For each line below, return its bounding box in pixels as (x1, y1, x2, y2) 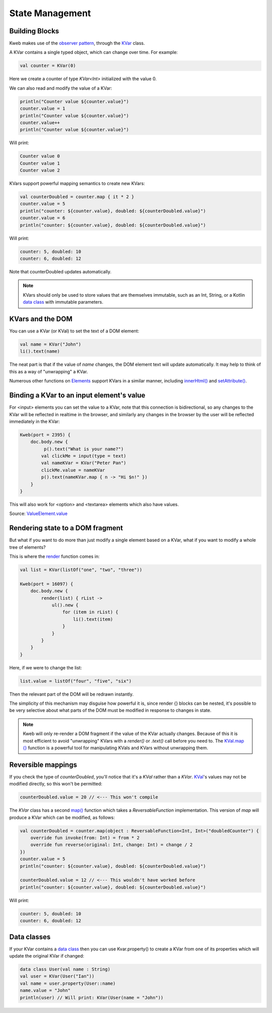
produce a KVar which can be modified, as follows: (9, 814, 115, 820)
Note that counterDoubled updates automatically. (9, 268, 112, 274)
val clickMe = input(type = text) (41, 453, 126, 459)
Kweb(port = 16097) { (20, 581, 74, 587)
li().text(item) (73, 616, 113, 622)
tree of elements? (9, 544, 46, 550)
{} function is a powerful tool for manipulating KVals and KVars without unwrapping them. (23, 745, 209, 751)
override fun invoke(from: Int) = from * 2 (30, 835, 140, 841)
